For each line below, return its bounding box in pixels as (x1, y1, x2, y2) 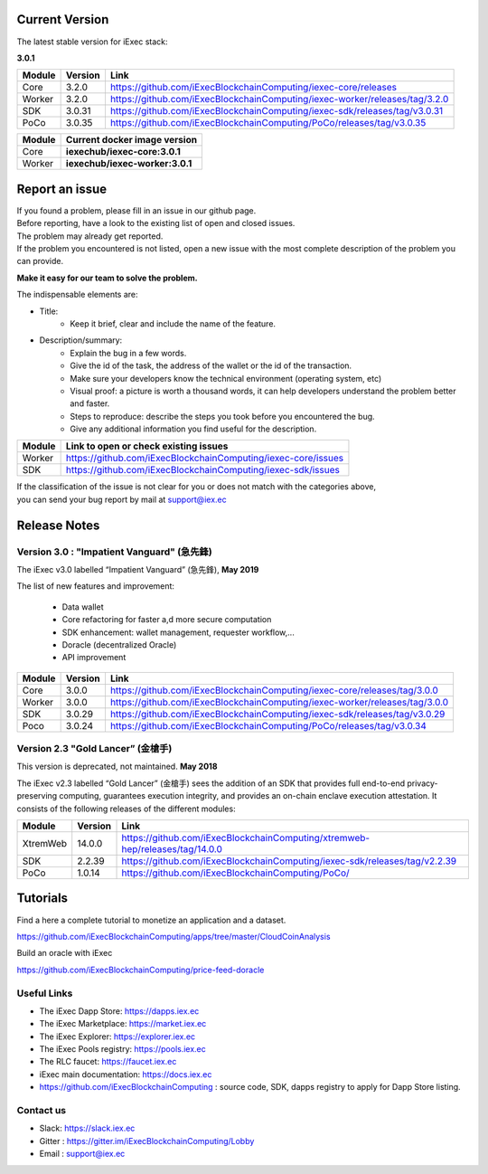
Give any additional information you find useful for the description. (70, 423, 317, 434)
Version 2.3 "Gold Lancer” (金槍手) (16, 743, 173, 755)
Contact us (16, 1103, 67, 1116)
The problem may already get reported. (16, 231, 164, 241)
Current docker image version (65, 134, 198, 147)
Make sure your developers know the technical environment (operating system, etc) (70, 373, 382, 383)
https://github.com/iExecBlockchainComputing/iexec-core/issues (65, 452, 343, 465)
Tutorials (16, 891, 68, 906)
